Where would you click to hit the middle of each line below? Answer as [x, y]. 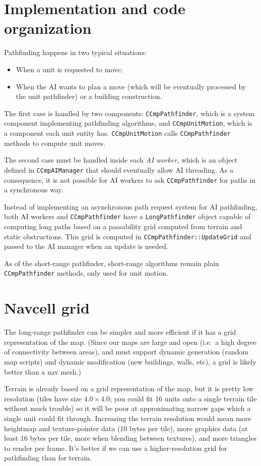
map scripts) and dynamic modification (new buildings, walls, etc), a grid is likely [130, 361]
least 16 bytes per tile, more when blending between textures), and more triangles [130, 438]
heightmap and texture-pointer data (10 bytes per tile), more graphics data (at [126, 428]
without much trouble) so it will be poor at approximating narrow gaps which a [127, 408]
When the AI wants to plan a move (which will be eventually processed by [131, 86]
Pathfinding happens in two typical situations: [75, 52]
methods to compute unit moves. [55, 143]
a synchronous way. [34, 190]
